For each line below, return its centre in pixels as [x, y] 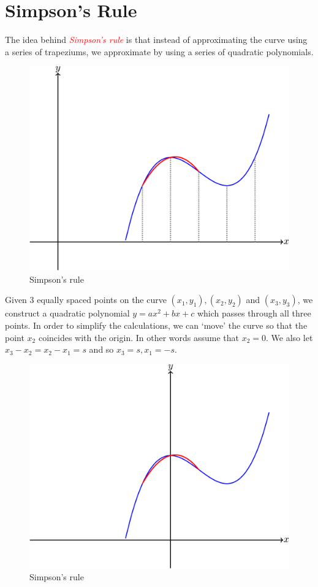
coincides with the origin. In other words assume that [139, 337]
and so [101, 349]
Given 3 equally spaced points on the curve [86, 300]
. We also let [290, 337]
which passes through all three [254, 313]
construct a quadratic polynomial [67, 313]
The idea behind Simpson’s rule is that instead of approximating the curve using [156, 40]
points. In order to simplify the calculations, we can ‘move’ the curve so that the [156, 325]
